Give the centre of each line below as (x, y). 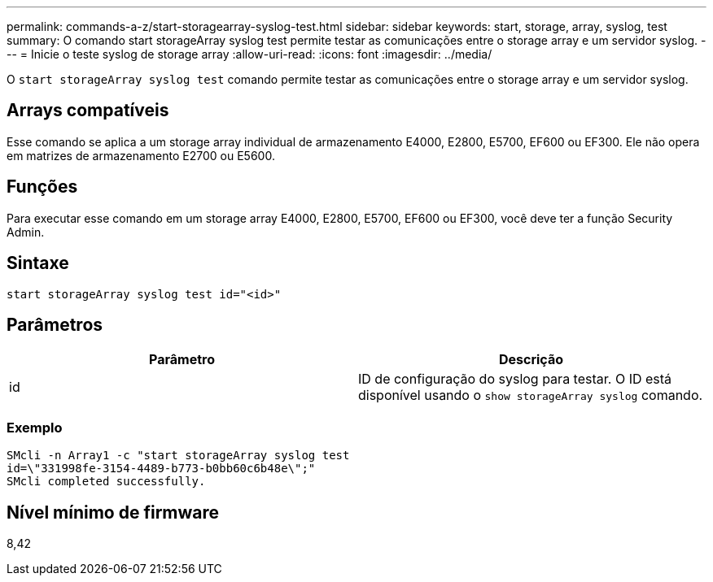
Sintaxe (38, 263)
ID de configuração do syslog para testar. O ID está (515, 379)
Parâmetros (55, 324)
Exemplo (35, 427)
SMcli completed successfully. (106, 482)
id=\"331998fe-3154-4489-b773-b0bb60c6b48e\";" (161, 469)
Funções (42, 187)
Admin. (26, 232)
